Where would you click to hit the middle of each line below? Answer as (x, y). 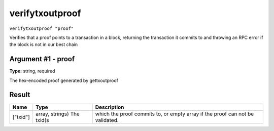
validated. (107, 120)
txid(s (42, 120)
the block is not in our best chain (44, 45)
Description (110, 107)
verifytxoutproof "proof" (42, 28)
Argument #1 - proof (42, 59)
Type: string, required (32, 71)
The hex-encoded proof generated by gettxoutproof (64, 80)
